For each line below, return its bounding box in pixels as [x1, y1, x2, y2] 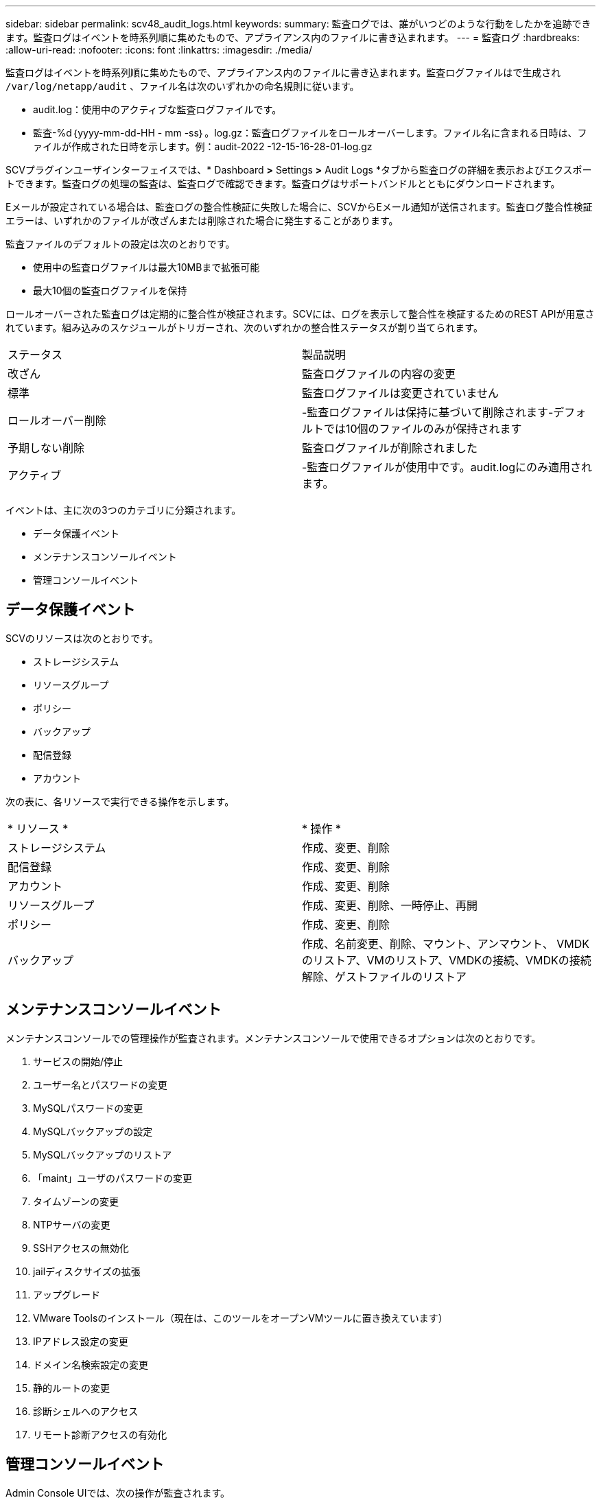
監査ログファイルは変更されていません [302, 386, 499, 400]
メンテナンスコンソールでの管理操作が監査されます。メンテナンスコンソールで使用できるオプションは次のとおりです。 [5, 1032, 541, 1044]
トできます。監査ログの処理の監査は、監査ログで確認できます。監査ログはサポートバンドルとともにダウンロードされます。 [5, 178, 561, 189]
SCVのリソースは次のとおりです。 [5, 632, 158, 644]
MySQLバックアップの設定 [33, 1125, 153, 1137]
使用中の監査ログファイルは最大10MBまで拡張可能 [33, 261, 260, 273]
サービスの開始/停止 [33, 1055, 123, 1067]
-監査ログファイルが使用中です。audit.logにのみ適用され [302, 460, 593, 474]
